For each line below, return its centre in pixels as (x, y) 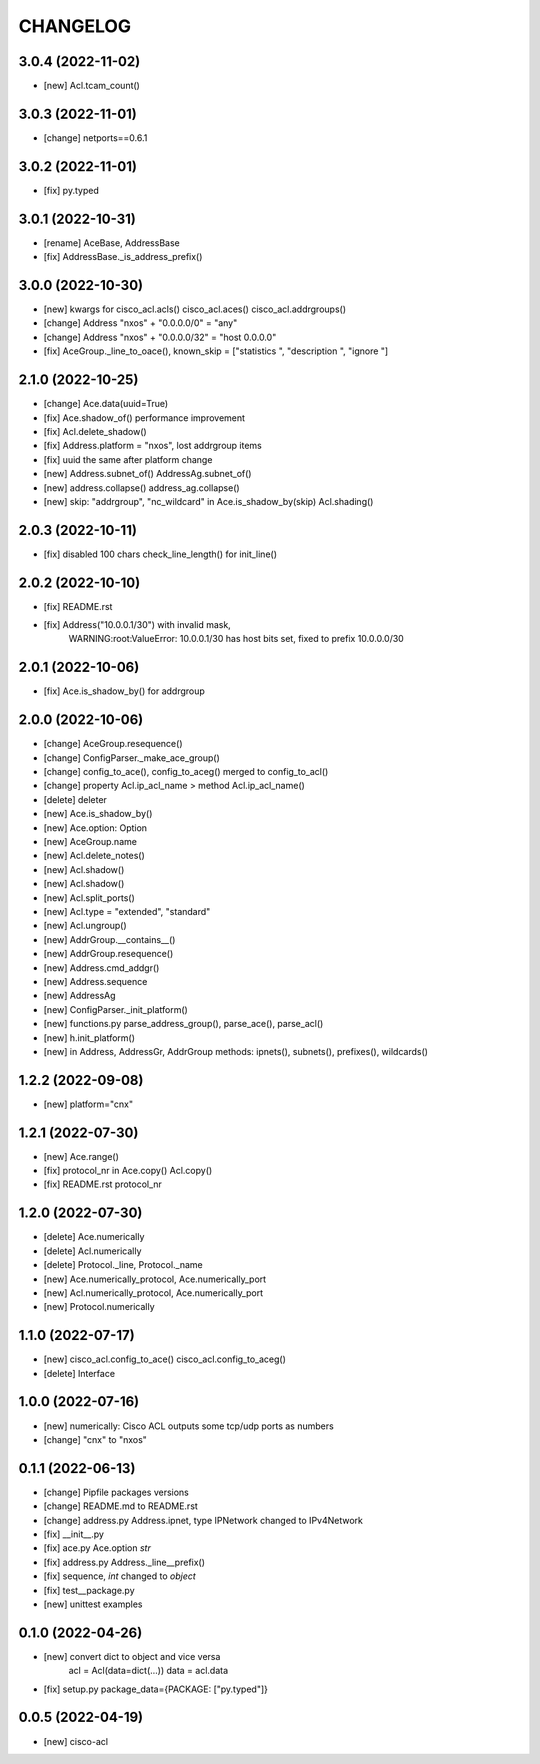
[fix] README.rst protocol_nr (102, 1184)
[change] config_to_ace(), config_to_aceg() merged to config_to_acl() (186, 772)
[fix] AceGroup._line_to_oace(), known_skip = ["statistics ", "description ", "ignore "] (216, 351)
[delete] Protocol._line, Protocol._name (123, 1265)
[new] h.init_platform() (89, 1037)
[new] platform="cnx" (88, 1104)
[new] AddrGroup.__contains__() (109, 939)
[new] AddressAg (79, 996)
